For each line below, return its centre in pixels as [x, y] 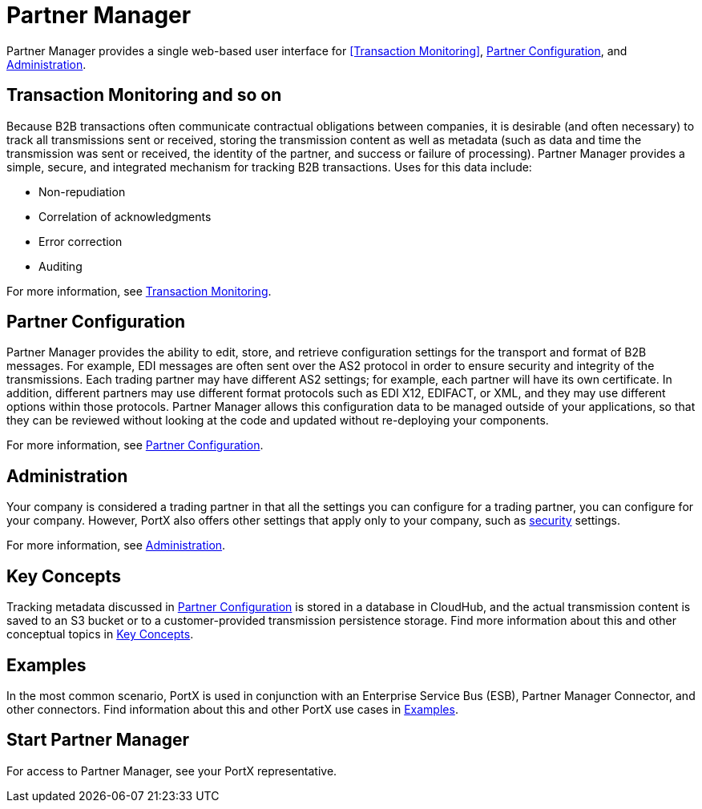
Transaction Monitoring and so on [144, 95]
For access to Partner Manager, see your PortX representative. [172, 771]
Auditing [61, 266]
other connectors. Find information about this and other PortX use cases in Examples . [232, 709]
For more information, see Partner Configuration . [135, 445]
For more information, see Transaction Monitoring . [139, 291]
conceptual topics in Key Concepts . [100, 634]
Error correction [81, 241]
